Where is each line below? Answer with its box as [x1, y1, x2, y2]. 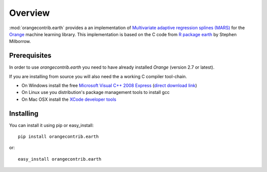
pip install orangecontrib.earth [18, 134, 99, 139]
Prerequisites [9, 51, 51, 60]
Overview [9, 7, 50, 18]
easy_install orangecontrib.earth [18, 156, 101, 162]
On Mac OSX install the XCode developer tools [21, 96, 116, 102]
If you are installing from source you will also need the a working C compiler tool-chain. [9, 73, 187, 79]
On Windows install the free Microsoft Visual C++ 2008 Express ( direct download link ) [21, 83, 197, 88]
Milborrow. [9, 39, 31, 44]
